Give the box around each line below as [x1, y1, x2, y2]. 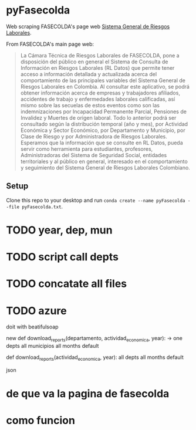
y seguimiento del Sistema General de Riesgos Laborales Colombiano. [20, 164, 191, 171]
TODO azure [6, 304, 67, 317]
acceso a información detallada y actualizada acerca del [20, 70, 157, 77]
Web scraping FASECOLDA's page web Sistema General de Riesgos [6, 23, 170, 30]
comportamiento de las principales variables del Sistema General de [20, 77, 186, 84]
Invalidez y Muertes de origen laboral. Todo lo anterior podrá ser [20, 114, 177, 121]
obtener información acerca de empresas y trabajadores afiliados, [20, 89, 181, 96]
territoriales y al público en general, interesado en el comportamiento [20, 158, 188, 165]
